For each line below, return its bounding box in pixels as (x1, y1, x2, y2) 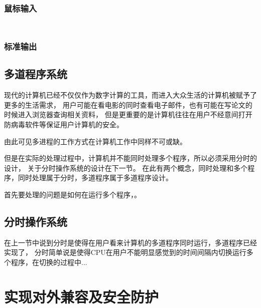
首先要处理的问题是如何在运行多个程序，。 (4, 189, 141, 200)
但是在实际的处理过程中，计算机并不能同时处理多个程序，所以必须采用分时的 (4, 153, 257, 163)
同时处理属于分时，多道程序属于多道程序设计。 (18, 172, 173, 183)
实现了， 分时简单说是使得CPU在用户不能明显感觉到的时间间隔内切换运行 (4, 247, 246, 257)
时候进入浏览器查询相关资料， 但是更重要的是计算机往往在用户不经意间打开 (4, 109, 252, 120)
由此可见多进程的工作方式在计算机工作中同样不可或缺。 (4, 136, 187, 146)
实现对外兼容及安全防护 (4, 286, 159, 306)
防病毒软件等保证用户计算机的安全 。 (4, 119, 123, 130)
